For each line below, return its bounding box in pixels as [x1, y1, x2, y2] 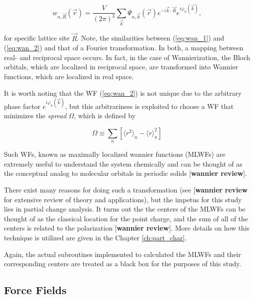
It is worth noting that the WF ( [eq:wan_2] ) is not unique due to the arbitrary [4, 87, 242, 98]
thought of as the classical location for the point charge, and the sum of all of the [4, 213, 248, 223]
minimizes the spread [4, 110, 67, 121]
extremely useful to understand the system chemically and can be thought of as [4, 158, 242, 169]
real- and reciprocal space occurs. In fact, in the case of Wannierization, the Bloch [4, 52, 251, 62]
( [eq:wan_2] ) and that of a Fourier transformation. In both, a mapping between [4, 43, 243, 53]
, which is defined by [74, 110, 136, 121]
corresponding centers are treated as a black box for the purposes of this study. [4, 258, 241, 269]
